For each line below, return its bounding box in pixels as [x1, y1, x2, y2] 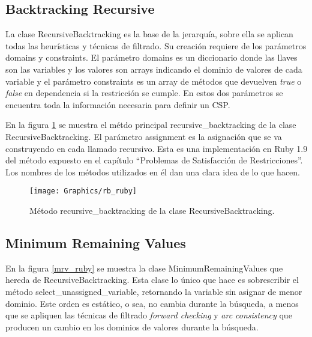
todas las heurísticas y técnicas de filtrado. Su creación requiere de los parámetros [5, 39, 307, 52]
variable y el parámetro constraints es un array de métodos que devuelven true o [5, 74, 302, 87]
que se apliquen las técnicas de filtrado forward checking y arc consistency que [5, 309, 292, 321]
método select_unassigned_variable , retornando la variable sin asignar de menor [5, 285, 302, 297]
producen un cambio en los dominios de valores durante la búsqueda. [5, 320, 259, 333]
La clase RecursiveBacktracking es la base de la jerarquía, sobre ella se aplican [5, 28, 293, 40]
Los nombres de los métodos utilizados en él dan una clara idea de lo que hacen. [5, 165, 301, 178]
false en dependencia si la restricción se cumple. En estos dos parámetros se [5, 87, 283, 99]
